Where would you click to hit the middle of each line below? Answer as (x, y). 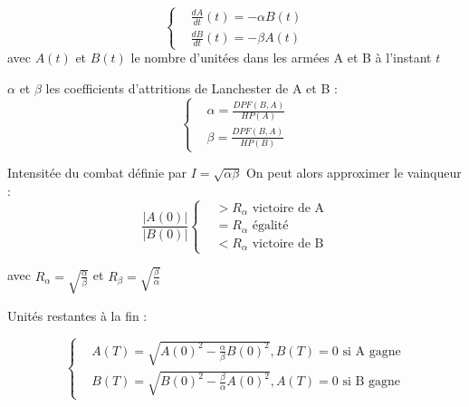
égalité (270, 226)
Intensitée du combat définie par (97, 173)
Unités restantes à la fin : (77, 315)
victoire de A (288, 208)
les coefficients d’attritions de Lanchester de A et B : (191, 87)
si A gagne (372, 351)
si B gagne (372, 382)
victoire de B (288, 243)
